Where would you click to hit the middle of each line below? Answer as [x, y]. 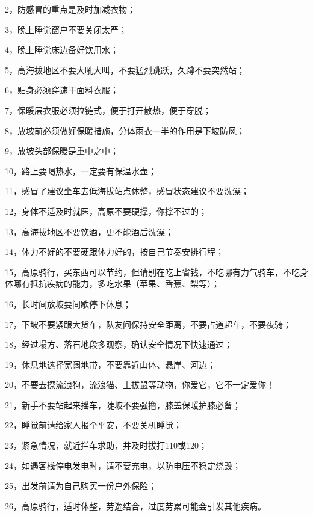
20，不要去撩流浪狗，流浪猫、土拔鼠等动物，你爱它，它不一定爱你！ [140, 385]
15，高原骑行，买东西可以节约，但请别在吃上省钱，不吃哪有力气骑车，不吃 [152, 272]
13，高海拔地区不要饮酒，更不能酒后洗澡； [89, 231]
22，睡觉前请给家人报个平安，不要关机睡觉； [93, 425]
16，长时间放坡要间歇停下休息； [68, 303]
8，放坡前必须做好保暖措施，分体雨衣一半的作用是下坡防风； [125, 130]
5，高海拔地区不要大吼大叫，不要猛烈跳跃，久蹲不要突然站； [125, 69]
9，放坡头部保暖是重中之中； [62, 151]
